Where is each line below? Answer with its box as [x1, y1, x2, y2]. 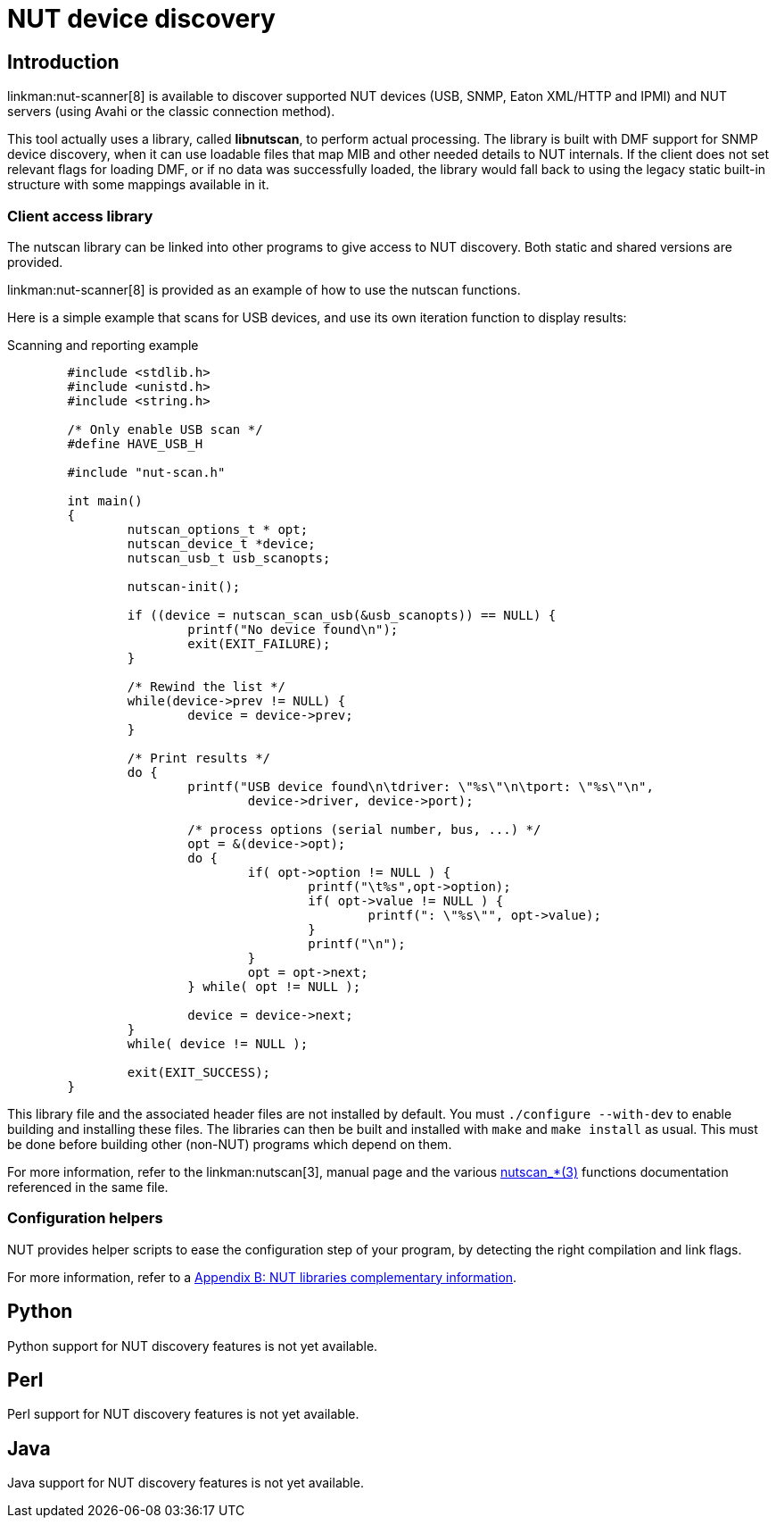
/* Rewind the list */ [127, 679, 285, 694]
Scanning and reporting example [7, 337, 199, 353]
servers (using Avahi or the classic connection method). [7, 104, 335, 120]
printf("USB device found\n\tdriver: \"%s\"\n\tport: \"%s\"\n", [187, 779, 654, 794]
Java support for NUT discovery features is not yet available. [7, 1475, 364, 1491]
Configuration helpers [7, 1209, 163, 1228]
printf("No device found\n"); [187, 621, 399, 637]
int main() [67, 493, 143, 508]
